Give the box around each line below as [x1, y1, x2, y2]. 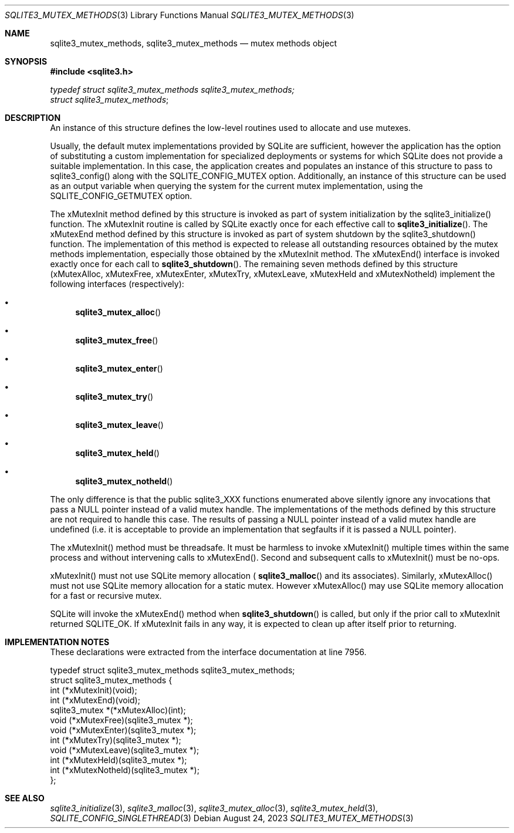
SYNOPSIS [5, 56, 48, 66]
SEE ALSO [5, 793, 45, 803]
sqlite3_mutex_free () [75, 335, 158, 345]
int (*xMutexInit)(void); [50, 685, 137, 695]
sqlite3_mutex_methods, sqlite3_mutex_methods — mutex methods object [50, 38, 337, 48]
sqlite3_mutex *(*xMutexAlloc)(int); [50, 705, 186, 715]
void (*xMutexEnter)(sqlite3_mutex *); [50, 725, 197, 735]
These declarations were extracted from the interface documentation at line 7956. [50, 647, 367, 657]
